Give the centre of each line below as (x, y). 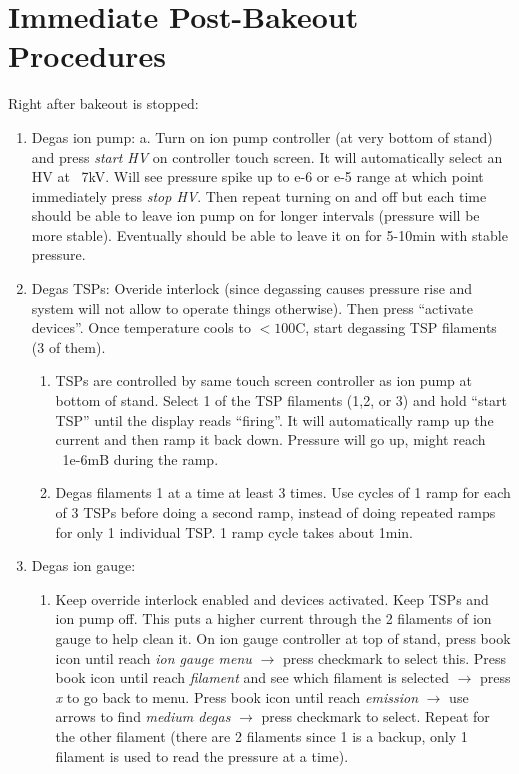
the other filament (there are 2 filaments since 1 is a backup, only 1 (261, 735)
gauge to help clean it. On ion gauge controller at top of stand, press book (283, 637)
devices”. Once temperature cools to (141, 327)
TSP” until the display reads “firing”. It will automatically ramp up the (274, 419)
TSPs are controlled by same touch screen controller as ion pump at (263, 380)
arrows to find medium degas (143, 716)
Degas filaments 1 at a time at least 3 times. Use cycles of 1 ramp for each (283, 492)
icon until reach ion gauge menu (153, 657)
